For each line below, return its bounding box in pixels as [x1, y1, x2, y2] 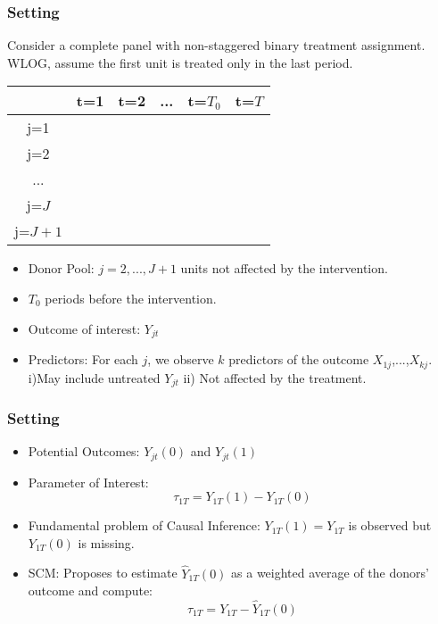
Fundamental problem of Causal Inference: [28, 516, 260, 535]
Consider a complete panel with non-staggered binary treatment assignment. [7, 36, 426, 54]
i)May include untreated [28, 368, 161, 387]
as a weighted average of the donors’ [231, 563, 429, 582]
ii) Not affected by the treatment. [183, 368, 367, 387]
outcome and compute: [28, 581, 153, 600]
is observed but [348, 516, 432, 535]
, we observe [147, 350, 214, 369]
